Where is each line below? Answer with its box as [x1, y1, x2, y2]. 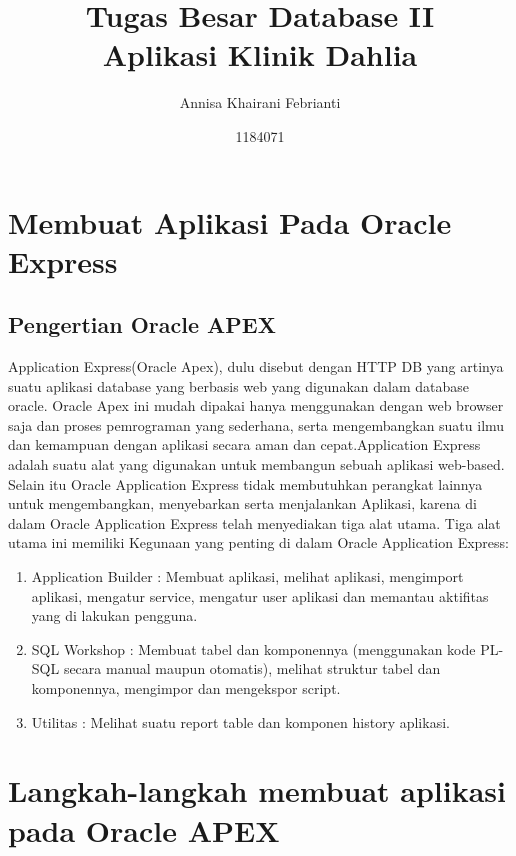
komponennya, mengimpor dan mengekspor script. [31, 677, 341, 698]
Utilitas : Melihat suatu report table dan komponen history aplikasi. [31, 711, 450, 732]
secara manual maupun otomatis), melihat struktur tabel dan [63, 658, 441, 679]
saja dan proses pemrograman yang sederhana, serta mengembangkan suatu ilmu [8, 414, 505, 435]
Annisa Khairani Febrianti [179, 92, 341, 113]
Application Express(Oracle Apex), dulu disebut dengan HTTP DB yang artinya [8, 356, 504, 377]
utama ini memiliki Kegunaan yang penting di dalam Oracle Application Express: [8, 532, 509, 553]
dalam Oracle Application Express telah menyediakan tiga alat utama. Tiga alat [8, 512, 501, 533]
